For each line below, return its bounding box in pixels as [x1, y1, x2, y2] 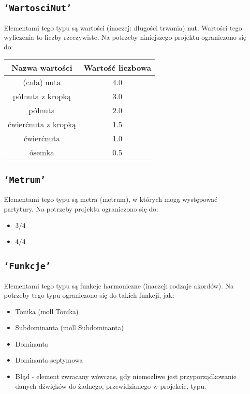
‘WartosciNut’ [4, 3, 72, 14]
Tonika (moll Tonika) [15, 306, 79, 316]
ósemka [29, 146, 55, 158]
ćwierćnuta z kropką [8, 118, 76, 130]
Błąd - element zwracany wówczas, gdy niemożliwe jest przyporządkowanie [15, 371, 236, 381]
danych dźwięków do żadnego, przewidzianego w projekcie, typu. [15, 380, 206, 391]
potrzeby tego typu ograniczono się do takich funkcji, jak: [4, 290, 175, 300]
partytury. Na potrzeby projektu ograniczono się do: [4, 203, 158, 213]
